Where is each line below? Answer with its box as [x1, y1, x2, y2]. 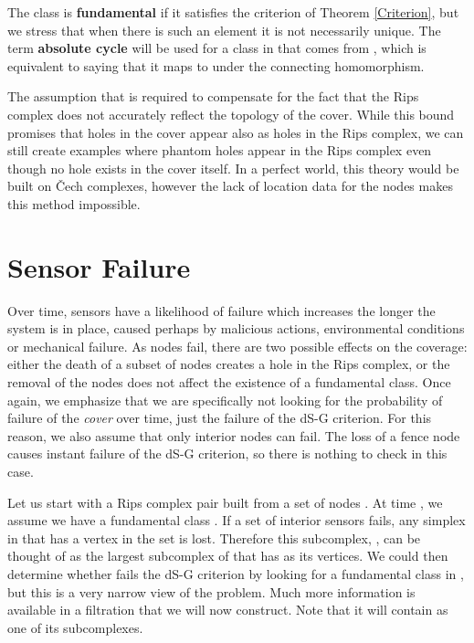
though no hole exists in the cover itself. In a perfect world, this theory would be [7, 158, 459, 177]
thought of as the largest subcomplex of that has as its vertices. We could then [7, 546, 448, 565]
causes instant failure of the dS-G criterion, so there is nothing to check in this [7, 444, 448, 463]
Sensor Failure [7, 248, 191, 285]
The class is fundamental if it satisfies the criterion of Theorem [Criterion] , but [7, 3, 459, 21]
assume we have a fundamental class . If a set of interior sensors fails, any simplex [7, 511, 466, 530]
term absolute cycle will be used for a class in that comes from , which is [7, 38, 427, 58]
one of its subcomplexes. [7, 617, 143, 637]
